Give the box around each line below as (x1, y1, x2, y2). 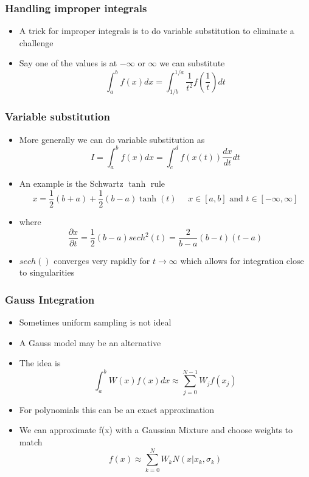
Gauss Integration (5, 291, 95, 307)
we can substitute (159, 57, 225, 69)
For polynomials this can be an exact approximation (19, 403, 214, 416)
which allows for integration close (180, 254, 304, 266)
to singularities (19, 266, 75, 279)
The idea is (19, 357, 61, 369)
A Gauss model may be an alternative (19, 336, 161, 349)
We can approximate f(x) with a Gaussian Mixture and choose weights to (19, 423, 293, 436)
